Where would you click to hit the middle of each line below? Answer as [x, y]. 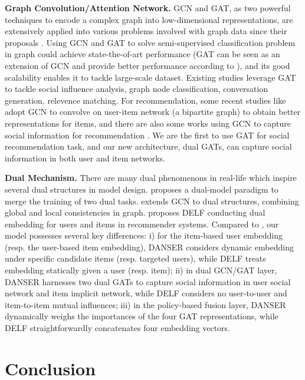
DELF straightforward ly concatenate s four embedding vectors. [117, 328]
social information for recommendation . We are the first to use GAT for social [147, 135]
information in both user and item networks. [85, 158]
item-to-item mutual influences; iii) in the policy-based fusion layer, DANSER [145, 304]
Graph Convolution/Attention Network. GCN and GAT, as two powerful [148, 8]
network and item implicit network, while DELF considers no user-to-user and [146, 293]
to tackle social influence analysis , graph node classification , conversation [137, 89]
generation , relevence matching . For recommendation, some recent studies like [145, 100]
